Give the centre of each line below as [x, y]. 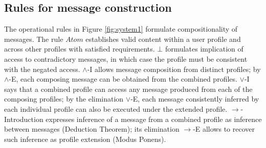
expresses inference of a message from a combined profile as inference [154, 119]
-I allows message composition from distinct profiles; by [174, 69]
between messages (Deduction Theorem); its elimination [92, 129]
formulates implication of [204, 49]
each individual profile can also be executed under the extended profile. [116, 108]
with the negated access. [42, 69]
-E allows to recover [224, 129]
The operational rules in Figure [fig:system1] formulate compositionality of [121, 29]
